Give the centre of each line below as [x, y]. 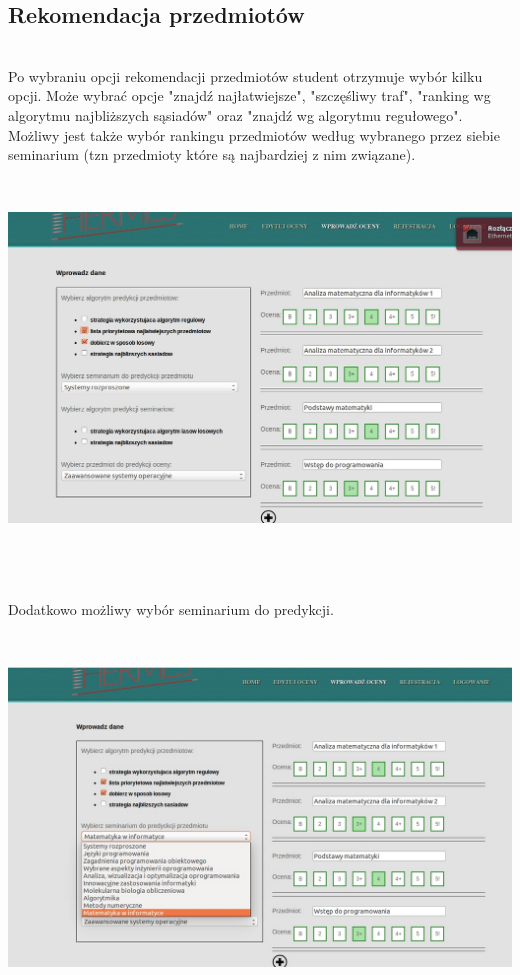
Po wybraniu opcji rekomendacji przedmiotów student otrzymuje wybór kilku [245, 75]
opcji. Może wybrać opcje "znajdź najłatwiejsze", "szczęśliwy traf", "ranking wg [249, 95]
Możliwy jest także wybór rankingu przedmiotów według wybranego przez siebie [254, 134]
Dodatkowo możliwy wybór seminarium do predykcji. [171, 609]
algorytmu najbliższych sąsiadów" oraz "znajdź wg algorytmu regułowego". [235, 114]
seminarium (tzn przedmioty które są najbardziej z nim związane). [212, 154]
